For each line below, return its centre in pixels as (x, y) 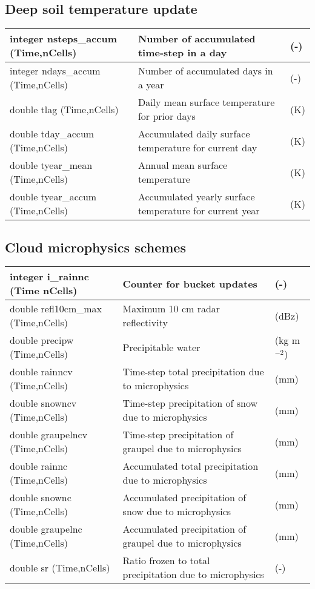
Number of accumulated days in (205, 71)
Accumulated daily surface (194, 134)
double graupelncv (49, 435)
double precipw (42, 340)
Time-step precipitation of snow (190, 403)
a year (151, 85)
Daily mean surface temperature (206, 102)
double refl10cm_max (56, 309)
